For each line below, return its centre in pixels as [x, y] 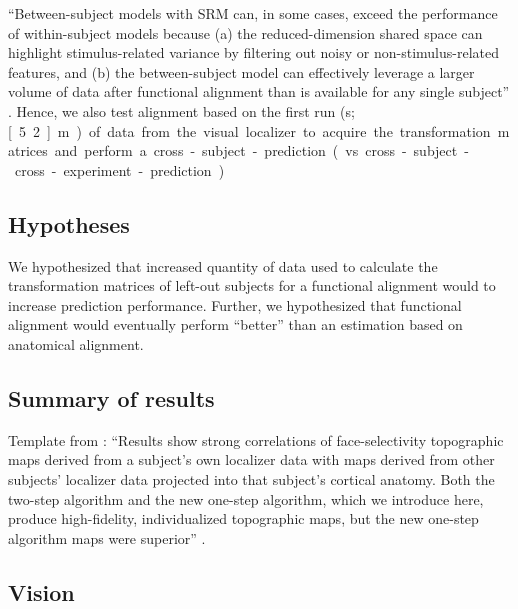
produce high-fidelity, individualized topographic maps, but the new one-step [243, 518]
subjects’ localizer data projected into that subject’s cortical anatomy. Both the [251, 478]
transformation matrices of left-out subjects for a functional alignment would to [252, 285]
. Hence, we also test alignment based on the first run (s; [181, 110]
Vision [41, 591]
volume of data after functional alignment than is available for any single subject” [259, 91]
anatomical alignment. [76, 343]
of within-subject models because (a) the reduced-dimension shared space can [245, 32]
